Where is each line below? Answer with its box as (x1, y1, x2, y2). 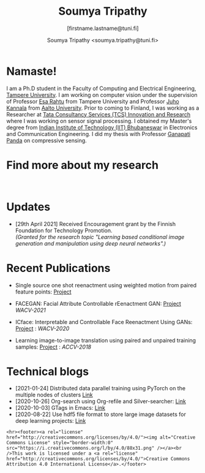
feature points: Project (15, 288, 72, 295)
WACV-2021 (15, 306, 46, 314)
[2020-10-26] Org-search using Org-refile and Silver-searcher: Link (15, 398, 187, 405)
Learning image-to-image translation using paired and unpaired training (15, 336, 196, 344)
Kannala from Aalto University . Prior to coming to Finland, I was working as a (6, 104, 199, 112)
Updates (6, 200, 51, 214)
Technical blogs (6, 365, 89, 378)
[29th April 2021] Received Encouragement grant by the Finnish (15, 220, 176, 227)
